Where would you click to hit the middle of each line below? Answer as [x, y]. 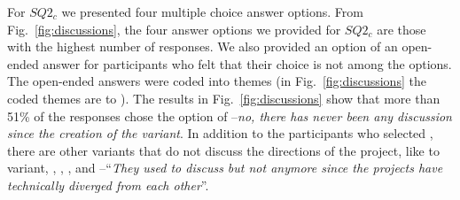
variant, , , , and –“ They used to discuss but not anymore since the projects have [225, 168]
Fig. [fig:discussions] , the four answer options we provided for [174, 29]
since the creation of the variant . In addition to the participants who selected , [220, 133]
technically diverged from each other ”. [108, 185]
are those [402, 29]
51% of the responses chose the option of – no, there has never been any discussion [230, 115]
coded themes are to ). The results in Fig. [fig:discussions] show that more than [224, 98]
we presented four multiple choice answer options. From [212, 12]
